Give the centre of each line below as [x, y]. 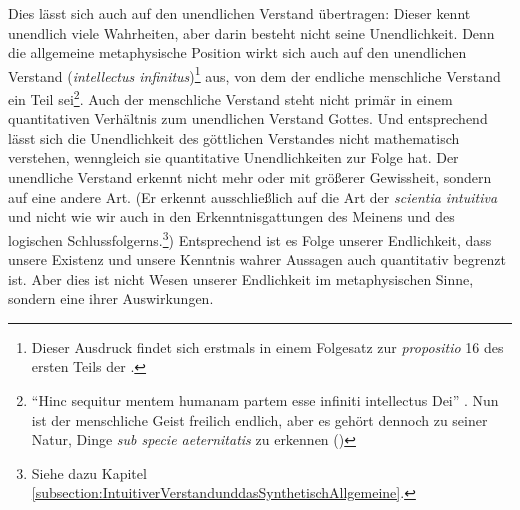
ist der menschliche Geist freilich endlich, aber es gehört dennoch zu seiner [259, 419]
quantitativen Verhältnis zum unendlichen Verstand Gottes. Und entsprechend [248, 118]
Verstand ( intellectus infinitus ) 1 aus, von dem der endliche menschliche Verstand [254, 74]
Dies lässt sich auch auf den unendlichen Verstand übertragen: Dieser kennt [239, 13]
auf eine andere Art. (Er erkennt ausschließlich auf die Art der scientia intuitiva [253, 196]
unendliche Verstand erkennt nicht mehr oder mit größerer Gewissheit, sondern [250, 177]
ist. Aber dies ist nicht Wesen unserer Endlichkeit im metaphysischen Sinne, [241, 278]
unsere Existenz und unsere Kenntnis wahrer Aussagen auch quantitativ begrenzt [257, 259]
